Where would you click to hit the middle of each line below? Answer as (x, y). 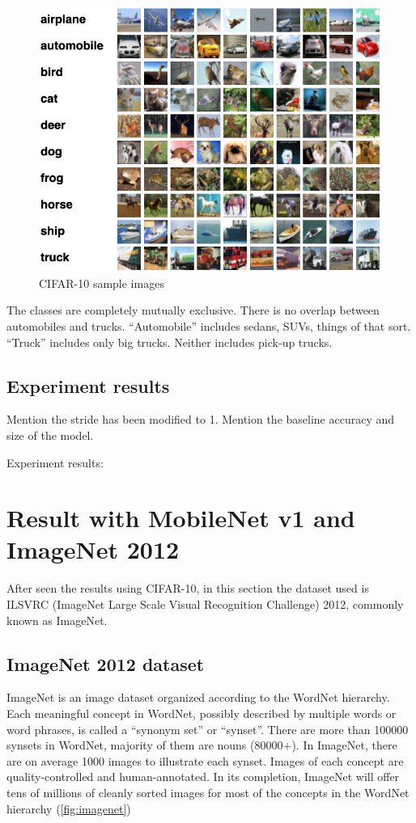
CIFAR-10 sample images (102, 283)
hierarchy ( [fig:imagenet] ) (69, 808)
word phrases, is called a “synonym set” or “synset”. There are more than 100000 (208, 729)
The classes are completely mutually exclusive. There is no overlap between (193, 310)
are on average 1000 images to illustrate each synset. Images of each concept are (205, 760)
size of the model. (50, 435)
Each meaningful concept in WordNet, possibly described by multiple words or (202, 713)
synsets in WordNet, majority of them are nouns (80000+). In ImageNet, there (202, 745)
